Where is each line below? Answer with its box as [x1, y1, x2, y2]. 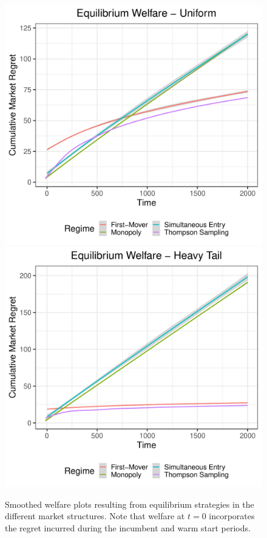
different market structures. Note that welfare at [5, 510, 185, 522]
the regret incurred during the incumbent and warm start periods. [5, 522, 251, 534]
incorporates [209, 510, 255, 522]
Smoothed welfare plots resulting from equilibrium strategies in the [5, 497, 254, 510]
